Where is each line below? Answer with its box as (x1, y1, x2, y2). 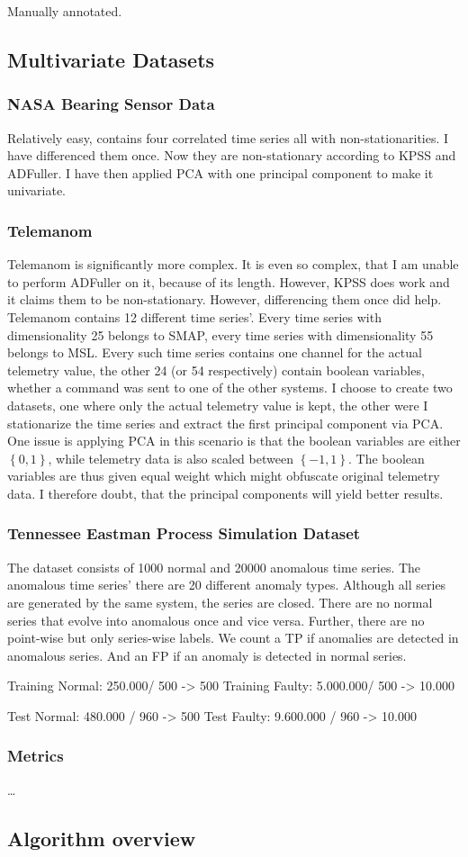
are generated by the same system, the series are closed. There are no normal (7, 592, 433, 611)
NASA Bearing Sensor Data (7, 93, 215, 115)
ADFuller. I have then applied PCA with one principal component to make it (7, 163, 434, 182)
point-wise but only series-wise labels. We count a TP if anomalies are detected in (7, 628, 459, 647)
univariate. (7, 181, 67, 200)
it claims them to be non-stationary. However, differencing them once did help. (7, 290, 442, 309)
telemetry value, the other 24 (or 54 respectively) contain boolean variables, (7, 360, 425, 379)
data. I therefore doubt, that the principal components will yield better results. (7, 483, 444, 502)
